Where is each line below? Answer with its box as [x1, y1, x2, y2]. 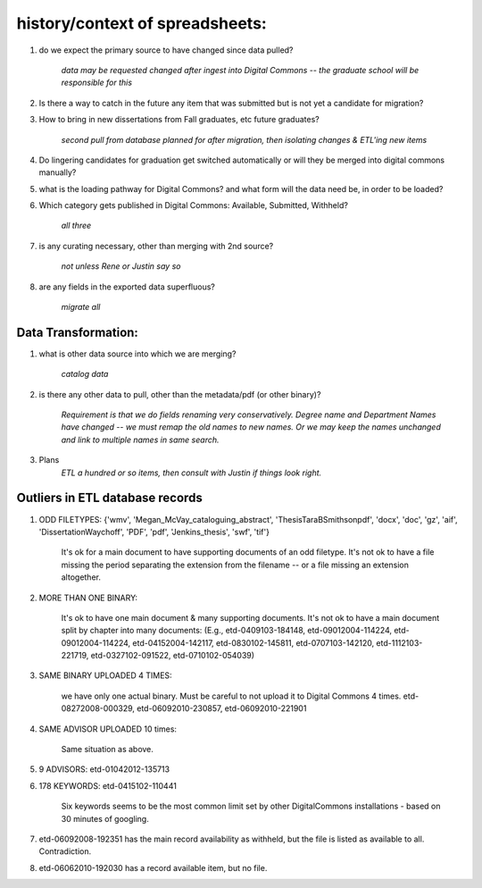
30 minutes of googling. [61, 813, 149, 824]
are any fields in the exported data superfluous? [38, 281, 216, 292]
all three [61, 220, 92, 231]
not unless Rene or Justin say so [61, 261, 181, 272]
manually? [38, 167, 77, 178]
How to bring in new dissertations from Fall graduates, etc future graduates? [38, 114, 320, 125]
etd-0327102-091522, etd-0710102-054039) [90, 650, 254, 661]
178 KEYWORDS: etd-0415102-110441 [38, 780, 178, 791]
